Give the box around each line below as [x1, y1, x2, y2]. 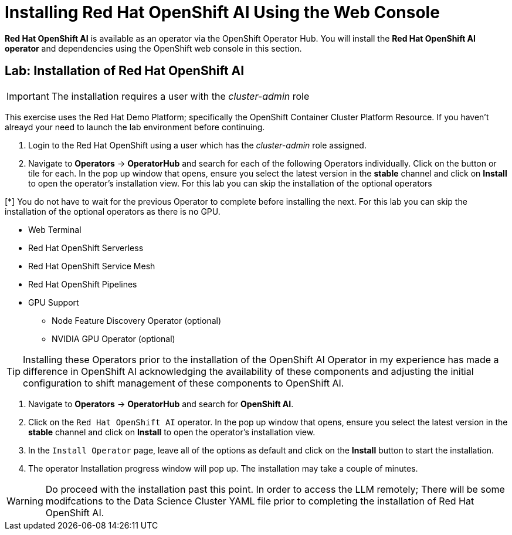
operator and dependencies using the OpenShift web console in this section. [5, 43, 302, 53]
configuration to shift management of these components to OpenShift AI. [23, 377, 344, 389]
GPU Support [28, 297, 79, 307]
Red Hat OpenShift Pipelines [28, 279, 137, 289]
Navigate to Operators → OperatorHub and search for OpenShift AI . [28, 398, 294, 409]
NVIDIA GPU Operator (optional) [52, 333, 175, 344]
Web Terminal [28, 224, 82, 235]
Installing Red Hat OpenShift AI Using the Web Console [5, 2, 440, 22]
